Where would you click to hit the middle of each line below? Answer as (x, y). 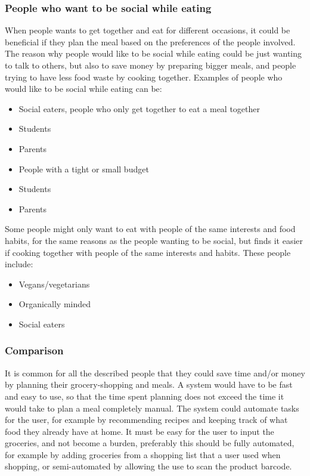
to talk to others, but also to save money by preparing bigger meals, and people (151, 65)
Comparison (34, 350)
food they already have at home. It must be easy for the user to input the (139, 431)
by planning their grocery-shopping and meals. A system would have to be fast (149, 384)
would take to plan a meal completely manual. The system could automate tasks (152, 408)
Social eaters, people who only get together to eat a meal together (139, 108)
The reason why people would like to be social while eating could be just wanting (154, 53)
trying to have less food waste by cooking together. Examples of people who (144, 77)
